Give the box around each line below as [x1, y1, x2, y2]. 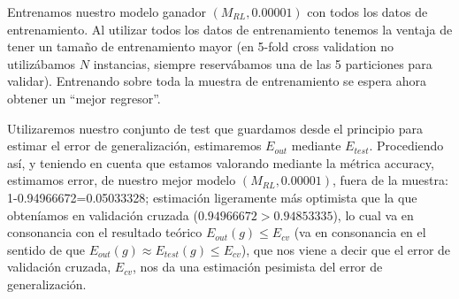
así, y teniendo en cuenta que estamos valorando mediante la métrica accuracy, [7, 153, 434, 172]
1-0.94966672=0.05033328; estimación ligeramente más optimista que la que [7, 188, 417, 206]
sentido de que [7, 240, 85, 258]
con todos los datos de [307, 3, 428, 20]
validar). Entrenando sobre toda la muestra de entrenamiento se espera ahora [7, 72, 427, 90]
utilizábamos [7, 54, 76, 73]
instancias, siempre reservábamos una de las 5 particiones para [93, 54, 432, 73]
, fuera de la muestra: [333, 171, 448, 189]
